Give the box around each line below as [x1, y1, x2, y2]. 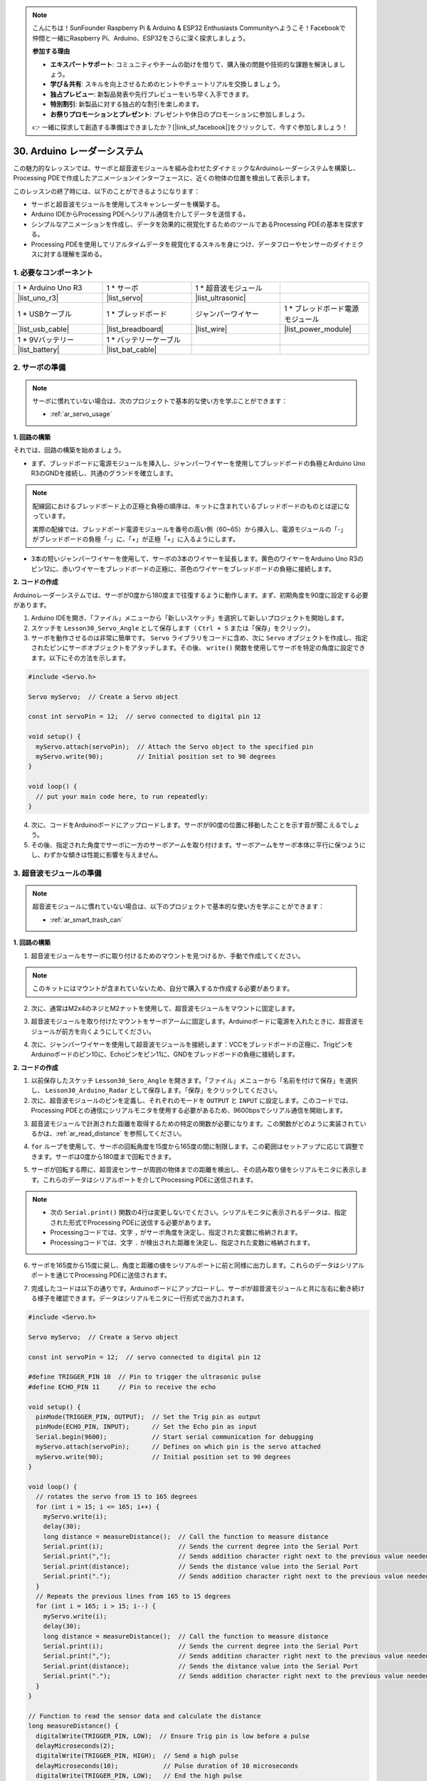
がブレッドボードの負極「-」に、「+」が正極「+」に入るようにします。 [32, 534, 240, 543]
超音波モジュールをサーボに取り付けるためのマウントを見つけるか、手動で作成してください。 [31, 951, 305, 960]
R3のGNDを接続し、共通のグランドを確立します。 [31, 469, 177, 477]
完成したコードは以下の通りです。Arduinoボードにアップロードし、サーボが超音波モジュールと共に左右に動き [31, 1284, 352, 1292]
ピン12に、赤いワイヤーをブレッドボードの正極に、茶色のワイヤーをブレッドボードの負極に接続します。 [31, 564, 336, 573]
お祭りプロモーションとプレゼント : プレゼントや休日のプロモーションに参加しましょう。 [50, 110, 309, 118]
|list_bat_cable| [106, 345, 157, 355]
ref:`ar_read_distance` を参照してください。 [57, 1129, 186, 1138]
